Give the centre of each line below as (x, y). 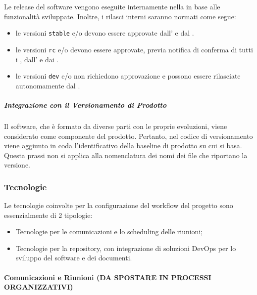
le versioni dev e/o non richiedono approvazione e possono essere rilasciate (128, 76)
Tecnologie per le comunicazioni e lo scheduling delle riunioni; (109, 232)
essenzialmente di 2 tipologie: (48, 215)
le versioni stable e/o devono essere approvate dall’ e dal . (105, 33)
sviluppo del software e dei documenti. (74, 258)
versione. (17, 165)
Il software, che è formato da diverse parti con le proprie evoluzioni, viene (116, 126)
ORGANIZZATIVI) (39, 287)
